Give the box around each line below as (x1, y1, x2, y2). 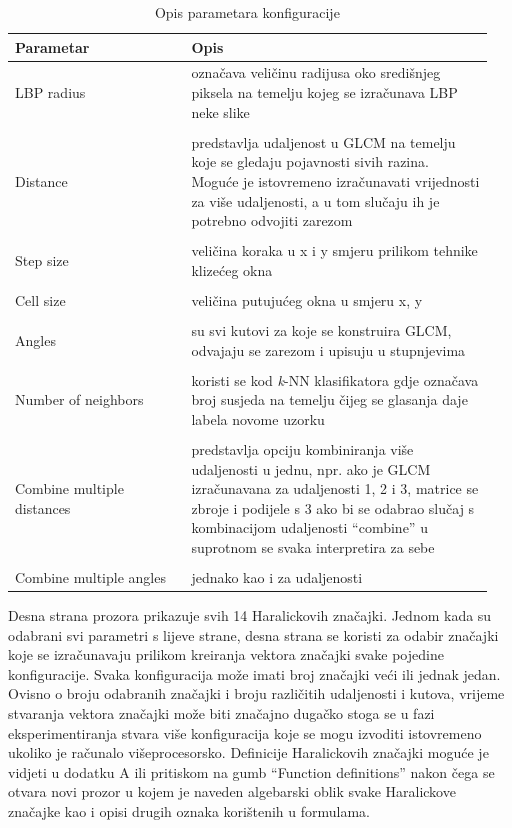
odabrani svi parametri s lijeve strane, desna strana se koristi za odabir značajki (8, 624, 499, 645)
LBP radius (15, 82, 86, 103)
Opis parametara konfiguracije (154, 2, 340, 22)
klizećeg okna (191, 259, 273, 280)
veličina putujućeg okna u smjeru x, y (191, 289, 423, 310)
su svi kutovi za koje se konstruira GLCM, (191, 319, 452, 340)
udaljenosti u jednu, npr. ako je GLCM (191, 458, 431, 479)
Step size (15, 249, 69, 270)
